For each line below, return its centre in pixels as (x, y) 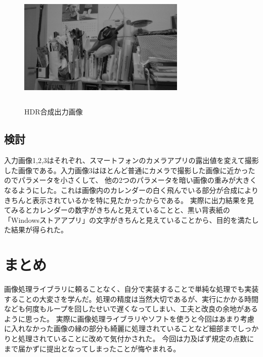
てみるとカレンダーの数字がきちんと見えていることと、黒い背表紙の (117, 210)
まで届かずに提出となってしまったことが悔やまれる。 (92, 348)
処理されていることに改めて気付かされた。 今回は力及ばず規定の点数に (136, 338)
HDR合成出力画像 (54, 112)
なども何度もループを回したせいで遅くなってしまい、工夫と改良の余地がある (131, 309)
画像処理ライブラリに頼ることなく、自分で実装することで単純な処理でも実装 (131, 289)
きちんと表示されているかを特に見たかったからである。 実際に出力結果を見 (129, 200)
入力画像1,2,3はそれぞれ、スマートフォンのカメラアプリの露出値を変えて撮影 (131, 160)
